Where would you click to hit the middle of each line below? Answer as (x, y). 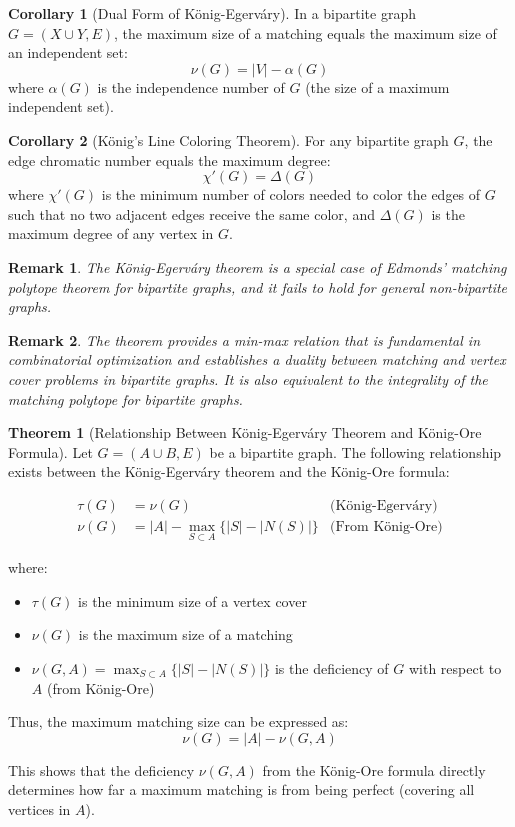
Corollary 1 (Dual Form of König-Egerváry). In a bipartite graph (212, 13)
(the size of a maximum (377, 86)
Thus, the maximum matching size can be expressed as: (178, 721)
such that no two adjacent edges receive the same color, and (191, 213)
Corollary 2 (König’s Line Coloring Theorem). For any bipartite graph (228, 139)
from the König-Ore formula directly (374, 769)
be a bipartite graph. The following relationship (355, 451)
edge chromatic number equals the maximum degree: (169, 159)
